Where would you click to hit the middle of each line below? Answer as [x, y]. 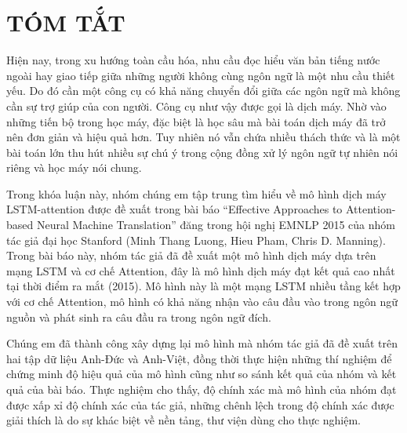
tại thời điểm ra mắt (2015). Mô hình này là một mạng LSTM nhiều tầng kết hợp [203, 286]
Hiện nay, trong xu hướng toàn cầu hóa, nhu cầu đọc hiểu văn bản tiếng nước [193, 60]
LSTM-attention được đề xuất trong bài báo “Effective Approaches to [174, 209]
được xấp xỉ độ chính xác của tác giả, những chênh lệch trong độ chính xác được [200, 404]
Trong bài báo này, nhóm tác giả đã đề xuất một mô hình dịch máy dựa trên [191, 255]
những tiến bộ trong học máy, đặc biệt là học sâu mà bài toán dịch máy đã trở [196, 121]
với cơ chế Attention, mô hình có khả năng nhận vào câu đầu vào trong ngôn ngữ [202, 302]
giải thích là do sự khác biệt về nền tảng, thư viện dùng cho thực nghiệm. [184, 420]
